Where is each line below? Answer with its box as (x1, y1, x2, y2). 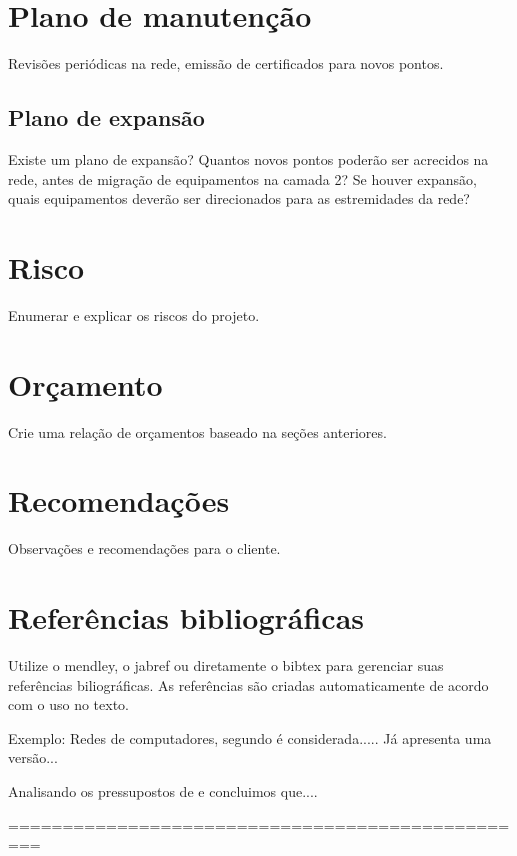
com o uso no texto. (8, 694, 130, 715)
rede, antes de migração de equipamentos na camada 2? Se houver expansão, (8, 168, 477, 189)
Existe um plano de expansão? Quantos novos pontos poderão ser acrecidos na (8, 148, 489, 169)
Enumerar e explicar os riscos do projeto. (8, 304, 260, 325)
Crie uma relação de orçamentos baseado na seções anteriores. (8, 421, 387, 442)
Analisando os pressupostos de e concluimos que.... (8, 780, 318, 801)
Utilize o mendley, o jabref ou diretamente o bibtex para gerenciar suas (8, 654, 444, 675)
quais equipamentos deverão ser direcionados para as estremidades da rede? (8, 188, 470, 209)
